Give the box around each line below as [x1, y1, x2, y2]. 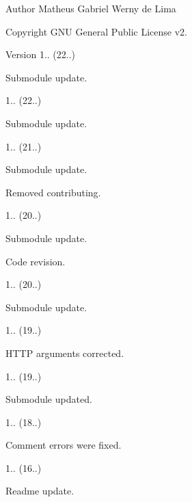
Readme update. [5, 484, 74, 498]
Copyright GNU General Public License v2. [5, 24, 187, 38]
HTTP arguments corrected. [5, 345, 124, 360]
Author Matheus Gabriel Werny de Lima [5, 1, 176, 15]
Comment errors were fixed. [5, 438, 122, 452]
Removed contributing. [5, 185, 101, 199]
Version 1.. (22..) [5, 47, 76, 62]
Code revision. [5, 254, 66, 268]
